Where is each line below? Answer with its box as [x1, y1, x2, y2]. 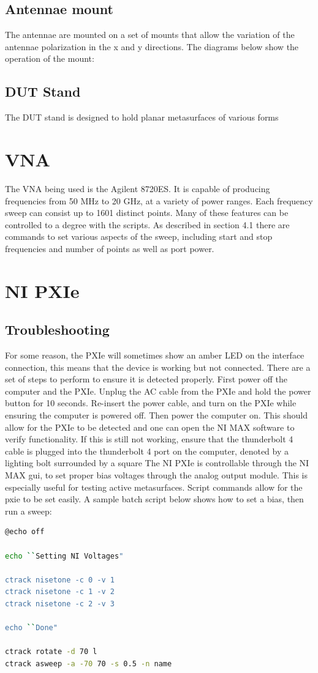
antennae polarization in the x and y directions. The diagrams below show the [5, 40, 299, 53]
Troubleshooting [5, 320, 110, 339]
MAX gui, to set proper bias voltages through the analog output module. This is [5, 468, 308, 481]
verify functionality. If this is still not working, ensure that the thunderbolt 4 [5, 433, 293, 445]
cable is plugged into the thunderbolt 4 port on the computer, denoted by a [5, 444, 289, 457]
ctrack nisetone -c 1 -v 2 [5, 587, 115, 597]
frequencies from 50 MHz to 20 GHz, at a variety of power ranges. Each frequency [5, 194, 313, 207]
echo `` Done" [5, 623, 58, 633]
